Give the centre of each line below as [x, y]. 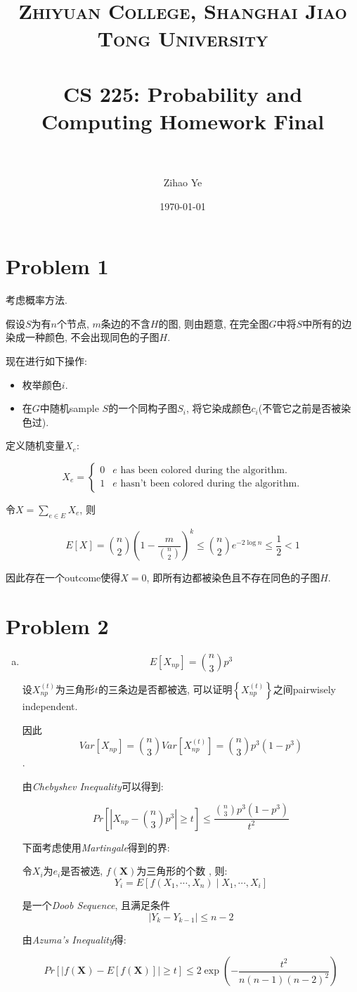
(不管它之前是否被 [300, 408]
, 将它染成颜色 [219, 408]
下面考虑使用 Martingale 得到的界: [96, 847]
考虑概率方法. [37, 300]
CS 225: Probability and [183, 93]
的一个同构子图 [143, 408]
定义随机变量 [35, 445]
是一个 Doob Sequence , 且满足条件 [96, 904]
